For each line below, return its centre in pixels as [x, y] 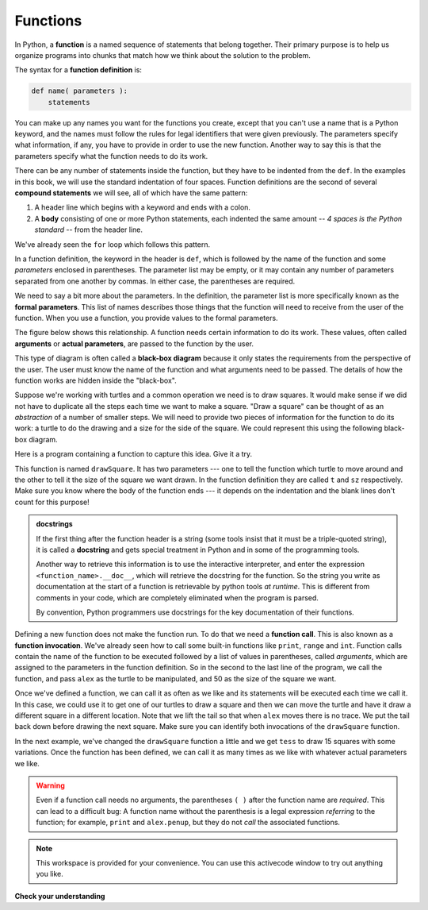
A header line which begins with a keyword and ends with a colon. [143, 207]
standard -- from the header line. [88, 229]
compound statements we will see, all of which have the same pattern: [131, 193]
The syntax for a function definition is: [78, 70]
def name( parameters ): [80, 91]
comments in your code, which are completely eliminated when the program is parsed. [177, 598]
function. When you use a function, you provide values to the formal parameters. [146, 318]
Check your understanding [60, 896]
